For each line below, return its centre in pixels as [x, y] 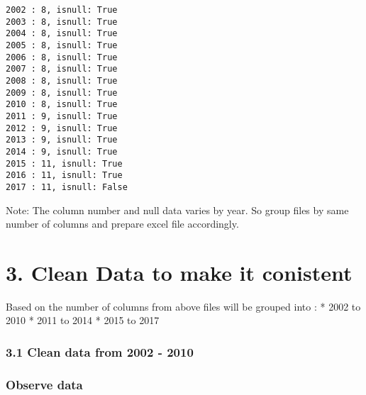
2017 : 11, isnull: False [67, 187]
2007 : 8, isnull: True [62, 69]
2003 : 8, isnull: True [62, 22]
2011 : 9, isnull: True [62, 116]
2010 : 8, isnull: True [62, 105]
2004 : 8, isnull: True [62, 34]
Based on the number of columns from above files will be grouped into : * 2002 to [183, 306]
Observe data [44, 384]
